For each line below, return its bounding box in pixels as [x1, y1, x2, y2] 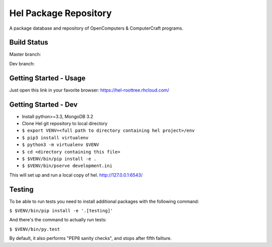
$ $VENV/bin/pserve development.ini [22, 163, 113, 169]
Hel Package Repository [9, 8, 112, 19]
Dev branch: [9, 60, 35, 66]
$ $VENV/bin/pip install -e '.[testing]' [9, 208, 113, 214]
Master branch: [9, 51, 41, 57]
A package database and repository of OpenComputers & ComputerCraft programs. [9, 25, 183, 31]
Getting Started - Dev [9, 100, 78, 109]
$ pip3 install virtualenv [22, 135, 89, 140]
